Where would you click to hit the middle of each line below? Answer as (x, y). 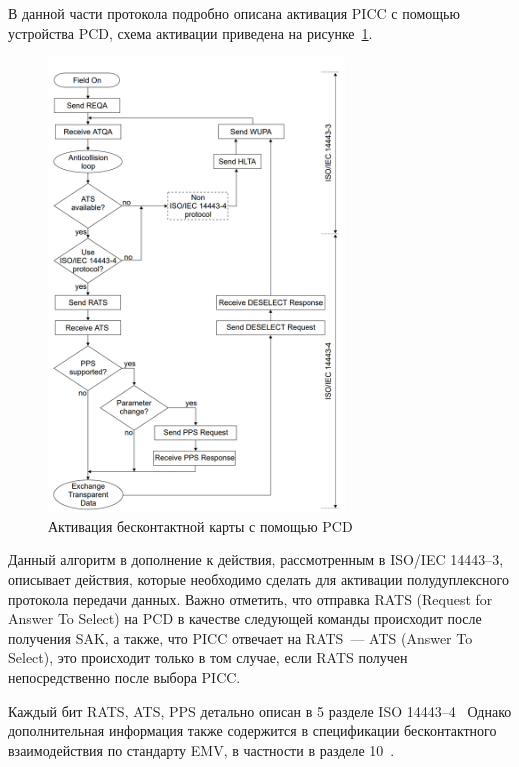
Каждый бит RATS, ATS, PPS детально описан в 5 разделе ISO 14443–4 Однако (260, 710)
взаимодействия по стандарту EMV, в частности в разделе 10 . (201, 749)
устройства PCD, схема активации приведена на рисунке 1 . (190, 32)
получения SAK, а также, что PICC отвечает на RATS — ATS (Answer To (240, 637)
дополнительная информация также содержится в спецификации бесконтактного (252, 730)
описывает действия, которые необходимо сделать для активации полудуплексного (258, 578)
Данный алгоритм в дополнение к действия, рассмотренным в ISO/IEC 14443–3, (256, 559)
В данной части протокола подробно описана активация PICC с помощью (234, 13)
